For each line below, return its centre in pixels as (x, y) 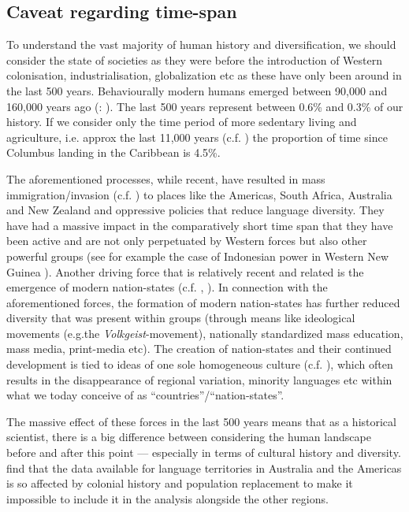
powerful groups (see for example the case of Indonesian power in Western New (198, 256)
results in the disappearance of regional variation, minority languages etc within (199, 379)
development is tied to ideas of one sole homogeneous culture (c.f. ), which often (200, 364)
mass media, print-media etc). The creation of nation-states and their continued (199, 349)
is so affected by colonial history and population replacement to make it (180, 483)
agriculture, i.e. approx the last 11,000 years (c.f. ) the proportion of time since (197, 137)
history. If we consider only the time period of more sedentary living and (182, 122)
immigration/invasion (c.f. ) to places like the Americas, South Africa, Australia (199, 194)
